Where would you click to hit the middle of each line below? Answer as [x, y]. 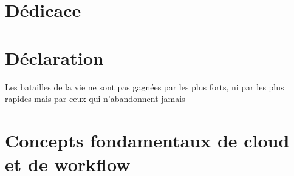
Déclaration [54, 57]
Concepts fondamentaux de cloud [147, 140]
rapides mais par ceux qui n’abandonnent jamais [95, 99]
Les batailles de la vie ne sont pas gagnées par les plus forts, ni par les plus [145, 86]
